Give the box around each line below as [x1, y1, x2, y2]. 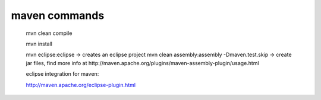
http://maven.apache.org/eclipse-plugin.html [26, 81, 136, 88]
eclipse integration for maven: [26, 70, 99, 78]
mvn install [26, 40, 53, 47]
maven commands [11, 9, 105, 22]
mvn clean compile [26, 30, 73, 37]
